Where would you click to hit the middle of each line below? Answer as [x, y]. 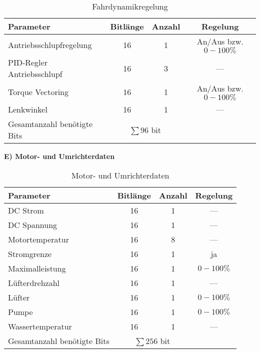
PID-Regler [28, 62]
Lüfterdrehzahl [34, 282]
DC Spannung [33, 224]
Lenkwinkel [28, 109]
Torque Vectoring [38, 91]
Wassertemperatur [40, 326]
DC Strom [26, 210]
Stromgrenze [30, 253]
